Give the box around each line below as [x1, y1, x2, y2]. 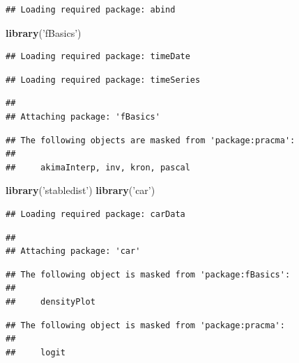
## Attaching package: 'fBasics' [6, 111, 160, 122]
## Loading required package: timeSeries [6, 74, 201, 85]
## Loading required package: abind [6, 5, 176, 15]
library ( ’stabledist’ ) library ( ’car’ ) [6, 183, 155, 197]
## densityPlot [6, 296, 95, 307]
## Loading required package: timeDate [6, 51, 190, 62]
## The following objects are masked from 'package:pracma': [6, 135, 296, 145]
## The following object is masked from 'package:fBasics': [6, 269, 291, 280]
